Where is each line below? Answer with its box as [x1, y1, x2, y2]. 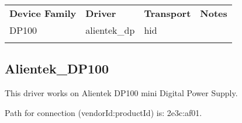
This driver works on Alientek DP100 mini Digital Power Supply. [5, 87, 238, 99]
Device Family [9, 6, 77, 20]
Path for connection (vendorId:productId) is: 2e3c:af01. [5, 106, 202, 118]
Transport [144, 6, 191, 20]
